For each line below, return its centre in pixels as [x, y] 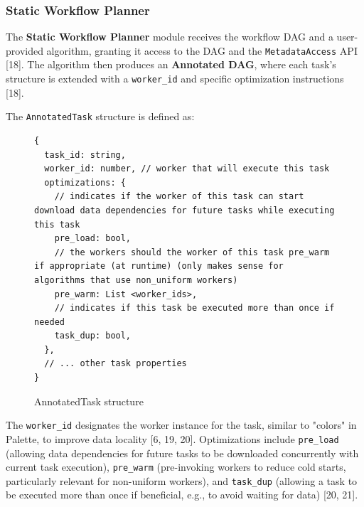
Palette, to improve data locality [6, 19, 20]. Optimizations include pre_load [172, 438]
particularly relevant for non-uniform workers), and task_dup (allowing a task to [182, 480]
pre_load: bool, [93, 239]
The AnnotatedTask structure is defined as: [100, 116]
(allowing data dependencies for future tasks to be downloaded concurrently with [182, 453]
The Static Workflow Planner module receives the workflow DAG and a [170, 37]
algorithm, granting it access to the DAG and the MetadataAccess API [202, 50]
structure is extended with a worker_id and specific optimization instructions [175, 79]
